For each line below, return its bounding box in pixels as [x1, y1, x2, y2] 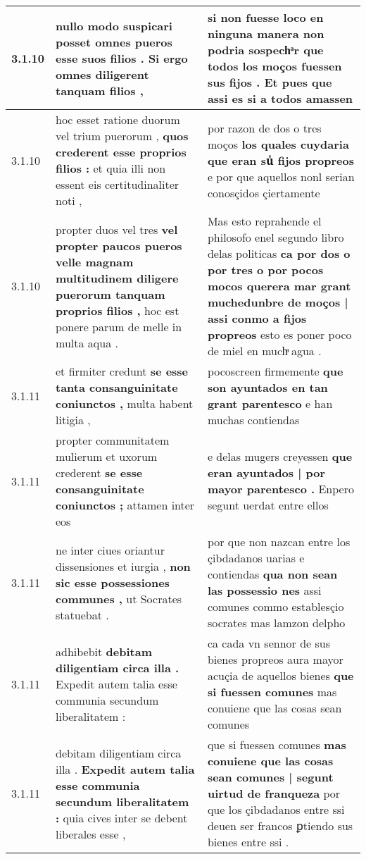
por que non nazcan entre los [207, 533, 351, 550]
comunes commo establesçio [207, 598, 344, 614]
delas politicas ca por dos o [207, 245, 351, 261]
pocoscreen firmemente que [207, 363, 343, 379]
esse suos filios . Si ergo [56, 49, 188, 66]
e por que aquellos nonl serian [207, 168, 355, 185]
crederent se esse [56, 464, 143, 481]
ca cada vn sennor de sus [207, 635, 330, 651]
